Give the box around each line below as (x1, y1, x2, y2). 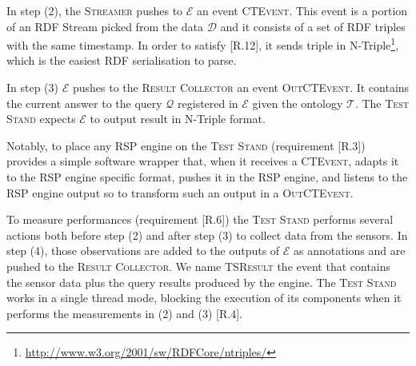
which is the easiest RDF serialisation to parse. (6, 52, 237, 69)
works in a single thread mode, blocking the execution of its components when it (6, 289, 402, 306)
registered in (178, 94, 238, 111)
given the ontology (252, 94, 343, 111)
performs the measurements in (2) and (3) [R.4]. (6, 304, 242, 321)
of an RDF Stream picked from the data (6, 18, 204, 34)
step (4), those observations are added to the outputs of (6, 242, 280, 259)
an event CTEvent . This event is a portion (197, 2, 408, 18)
